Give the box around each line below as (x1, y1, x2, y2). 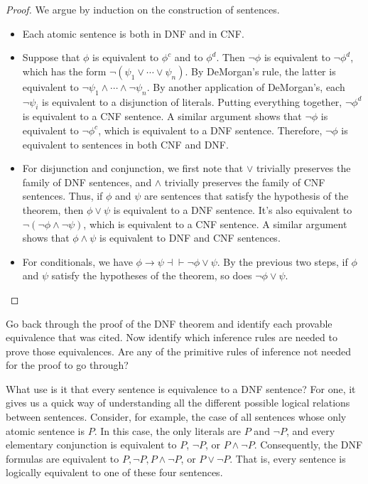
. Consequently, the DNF (254, 437, 363, 452)
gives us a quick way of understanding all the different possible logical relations (6, 395, 350, 410)
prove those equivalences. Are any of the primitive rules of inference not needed (6, 343, 352, 358)
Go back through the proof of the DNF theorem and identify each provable (6, 316, 332, 330)
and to (174, 50, 203, 65)
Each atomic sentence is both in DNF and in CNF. (22, 26, 244, 41)
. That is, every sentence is (229, 451, 346, 466)
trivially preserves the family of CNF (164, 174, 325, 189)
